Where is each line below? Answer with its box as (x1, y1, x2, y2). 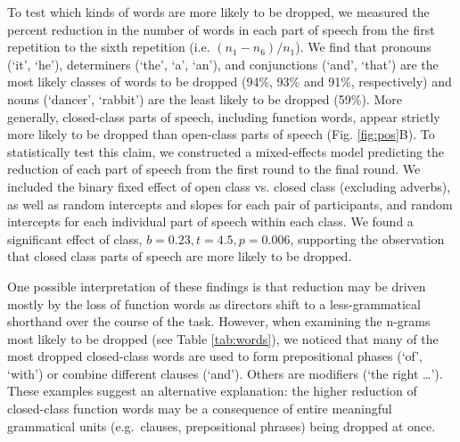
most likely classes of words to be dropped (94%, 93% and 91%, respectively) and (7, 72, 452, 91)
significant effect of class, (7, 229, 143, 248)
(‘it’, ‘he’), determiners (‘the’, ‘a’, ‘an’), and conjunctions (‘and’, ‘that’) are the (7, 54, 439, 73)
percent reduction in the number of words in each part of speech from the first (7, 20, 435, 38)
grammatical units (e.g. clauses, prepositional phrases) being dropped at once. (7, 416, 436, 435)
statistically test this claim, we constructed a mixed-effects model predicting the (7, 142, 445, 160)
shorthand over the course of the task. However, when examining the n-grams (7, 312, 431, 331)
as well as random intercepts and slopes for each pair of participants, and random (7, 194, 453, 213)
